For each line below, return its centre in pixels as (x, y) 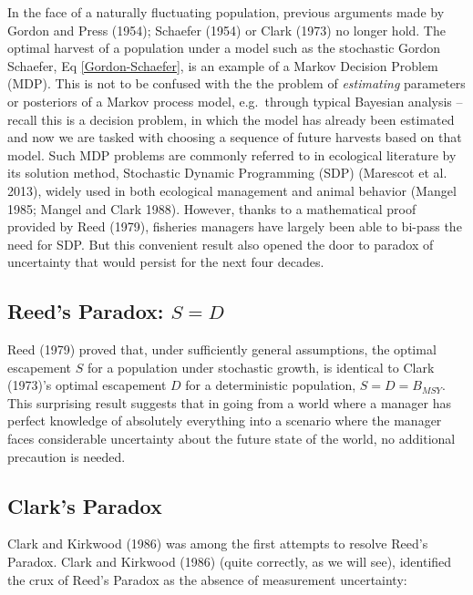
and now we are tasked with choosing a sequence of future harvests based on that (235, 137)
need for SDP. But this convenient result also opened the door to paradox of (221, 244)
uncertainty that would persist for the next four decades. (166, 262)
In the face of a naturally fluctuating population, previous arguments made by (226, 12)
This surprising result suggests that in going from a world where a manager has (229, 402)
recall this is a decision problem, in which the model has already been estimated (231, 119)
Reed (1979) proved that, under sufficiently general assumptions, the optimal (222, 349)
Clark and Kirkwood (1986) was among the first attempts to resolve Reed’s (218, 544)
